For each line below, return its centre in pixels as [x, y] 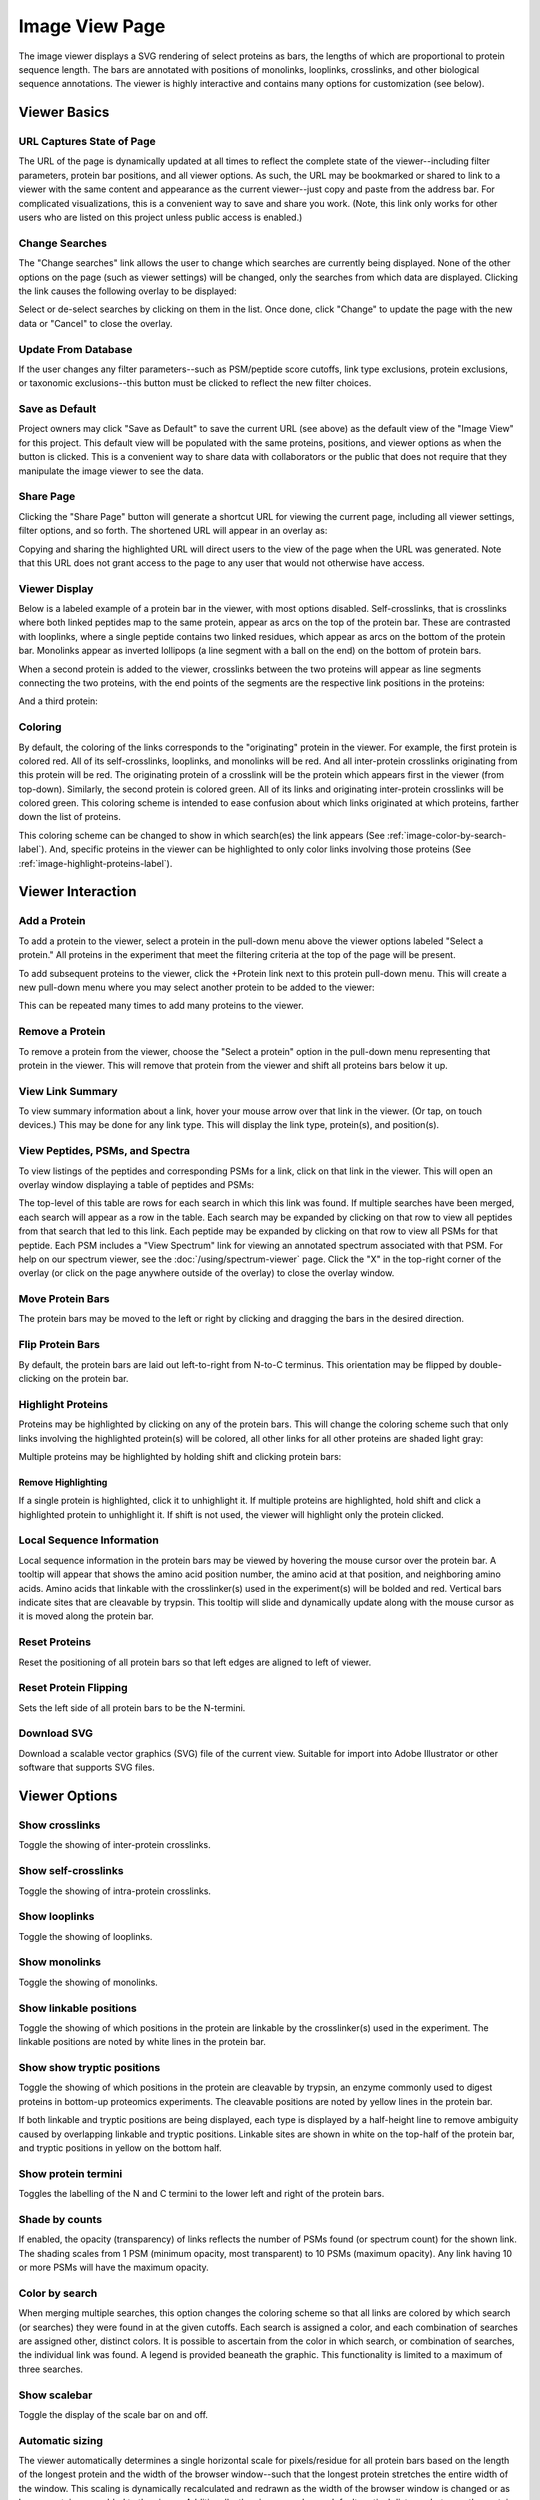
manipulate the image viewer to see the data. [111, 471]
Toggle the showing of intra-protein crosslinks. [115, 1891]
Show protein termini [70, 2173]
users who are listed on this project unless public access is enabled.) [160, 217]
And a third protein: [58, 701]
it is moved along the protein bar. [86, 1616]
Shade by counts [60, 2219]
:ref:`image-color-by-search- [446, 835]
